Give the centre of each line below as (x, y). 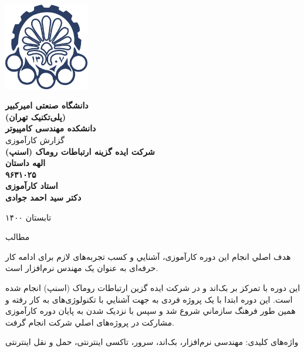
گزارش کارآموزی (35, 139)
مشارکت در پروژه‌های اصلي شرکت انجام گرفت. (90, 322)
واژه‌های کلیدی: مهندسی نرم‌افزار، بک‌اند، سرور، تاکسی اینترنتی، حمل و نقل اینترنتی (152, 342)
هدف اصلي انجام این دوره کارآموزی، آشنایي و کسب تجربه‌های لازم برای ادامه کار (148, 256)
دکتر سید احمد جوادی (43, 197)
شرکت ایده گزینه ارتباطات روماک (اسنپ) (80, 151)
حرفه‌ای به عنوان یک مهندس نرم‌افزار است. (82, 268)
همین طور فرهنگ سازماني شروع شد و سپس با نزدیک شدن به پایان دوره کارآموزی (151, 311)
